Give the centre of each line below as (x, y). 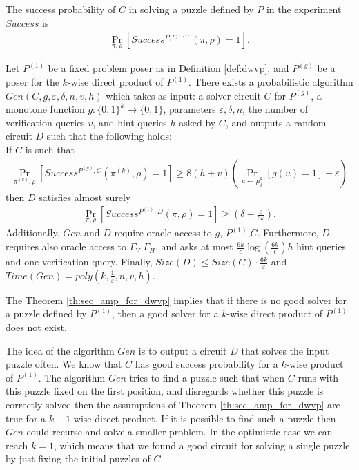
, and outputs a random (276, 122)
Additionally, (33, 233)
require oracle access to (163, 233)
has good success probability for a (206, 364)
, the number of (275, 109)
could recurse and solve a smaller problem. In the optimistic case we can (179, 432)
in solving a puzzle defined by (191, 9)
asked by (197, 122)
